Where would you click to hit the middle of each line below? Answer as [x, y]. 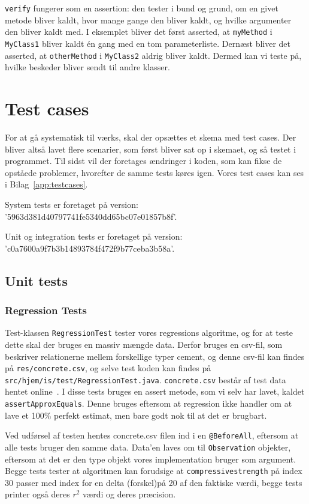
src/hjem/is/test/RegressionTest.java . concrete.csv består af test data [146, 379]
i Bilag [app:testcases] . [46, 184]
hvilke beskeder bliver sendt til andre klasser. [87, 67]
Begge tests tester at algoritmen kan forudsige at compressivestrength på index [154, 471]
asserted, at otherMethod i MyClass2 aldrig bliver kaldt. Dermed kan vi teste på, [153, 55]
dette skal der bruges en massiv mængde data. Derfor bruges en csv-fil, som [144, 344]
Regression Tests [46, 310]
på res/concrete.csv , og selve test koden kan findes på [108, 368]
